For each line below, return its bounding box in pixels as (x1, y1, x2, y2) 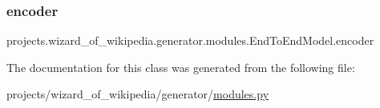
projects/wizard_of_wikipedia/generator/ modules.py (6, 86, 269, 102)
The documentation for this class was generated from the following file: (6, 58, 355, 75)
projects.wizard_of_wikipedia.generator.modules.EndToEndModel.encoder (6, 32, 374, 49)
